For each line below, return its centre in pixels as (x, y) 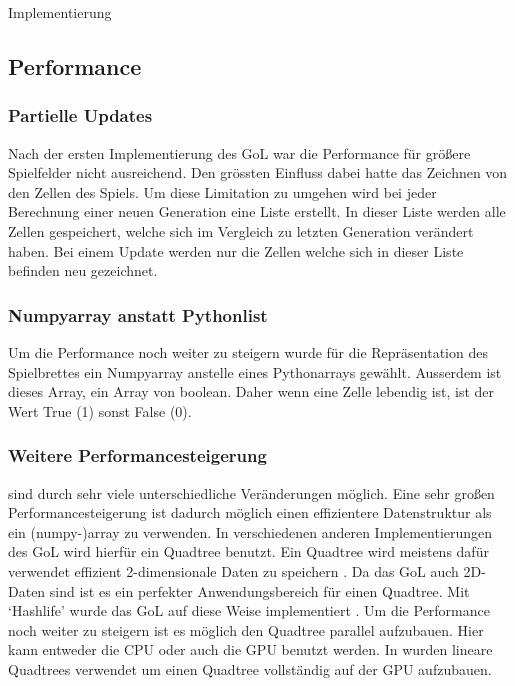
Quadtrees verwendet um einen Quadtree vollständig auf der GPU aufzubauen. (250, 668)
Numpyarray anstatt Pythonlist (138, 314)
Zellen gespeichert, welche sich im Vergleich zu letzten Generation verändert (241, 230)
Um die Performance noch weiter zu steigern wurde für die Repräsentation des (248, 351)
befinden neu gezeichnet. (83, 270)
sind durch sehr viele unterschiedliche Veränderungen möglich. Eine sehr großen (251, 492)
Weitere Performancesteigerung (137, 455)
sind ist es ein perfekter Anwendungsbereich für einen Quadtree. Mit (259, 590)
